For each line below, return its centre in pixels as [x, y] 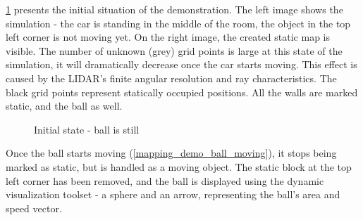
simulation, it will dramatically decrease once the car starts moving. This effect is [181, 64]
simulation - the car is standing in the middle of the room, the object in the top [178, 23]
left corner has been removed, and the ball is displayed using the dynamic [165, 180]
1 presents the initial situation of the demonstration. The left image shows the [174, 9]
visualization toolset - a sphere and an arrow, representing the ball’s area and [173, 194]
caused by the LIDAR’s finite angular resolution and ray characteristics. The [171, 78]
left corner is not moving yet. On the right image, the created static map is [168, 37]
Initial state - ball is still [87, 129]
